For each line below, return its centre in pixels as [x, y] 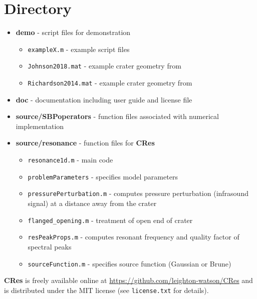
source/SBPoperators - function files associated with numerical [117, 116]
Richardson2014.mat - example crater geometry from [110, 83]
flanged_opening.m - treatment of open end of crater [110, 220]
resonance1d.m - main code [70, 160]
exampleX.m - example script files [79, 49]
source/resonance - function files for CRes [85, 143]
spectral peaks [50, 246]
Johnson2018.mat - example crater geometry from [104, 66]
